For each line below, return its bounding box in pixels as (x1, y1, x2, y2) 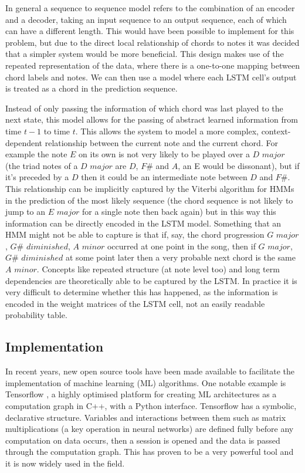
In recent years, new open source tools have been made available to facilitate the (5, 365, 295, 377)
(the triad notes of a (5, 159, 78, 171)
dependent (5, 136, 43, 148)
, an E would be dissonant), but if (178, 159, 300, 171)
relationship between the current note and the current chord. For (45, 136, 278, 148)
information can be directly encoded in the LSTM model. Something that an (5, 217, 282, 229)
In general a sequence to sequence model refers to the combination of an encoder (5, 2, 295, 13)
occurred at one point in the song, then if (107, 239, 256, 252)
